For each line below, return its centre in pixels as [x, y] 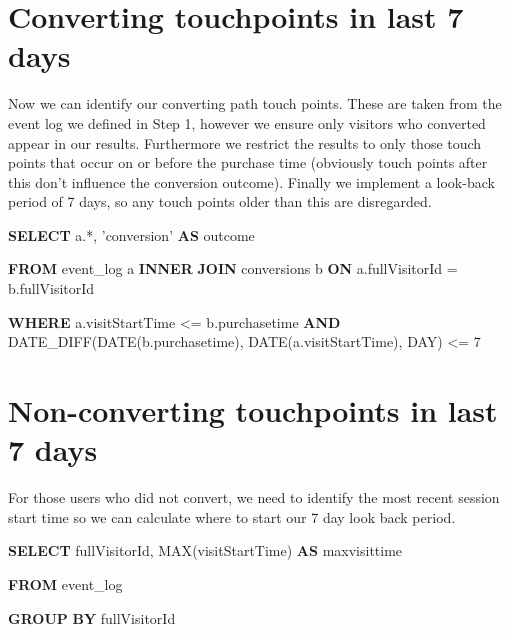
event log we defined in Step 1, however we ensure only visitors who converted [247, 122]
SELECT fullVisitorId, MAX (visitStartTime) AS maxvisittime [205, 550]
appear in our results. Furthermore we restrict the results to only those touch [245, 142]
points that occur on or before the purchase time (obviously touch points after [248, 162]
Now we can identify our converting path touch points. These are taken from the [255, 103]
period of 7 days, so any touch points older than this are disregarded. [220, 201]
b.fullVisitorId [51, 288]
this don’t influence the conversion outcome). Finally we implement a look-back [251, 181]
